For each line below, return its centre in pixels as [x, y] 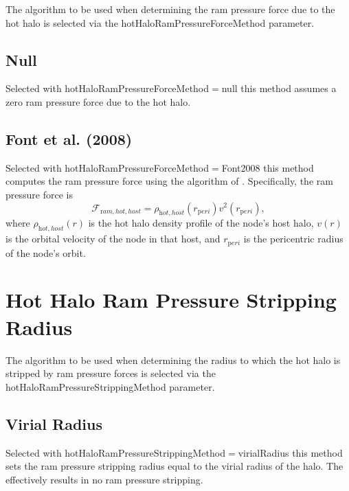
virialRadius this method [290, 452]
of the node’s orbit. [46, 252]
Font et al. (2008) [69, 138]
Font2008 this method [268, 167]
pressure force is [39, 194]
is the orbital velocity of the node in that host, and [113, 239]
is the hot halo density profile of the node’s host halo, [201, 223]
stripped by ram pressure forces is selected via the [111, 373]
